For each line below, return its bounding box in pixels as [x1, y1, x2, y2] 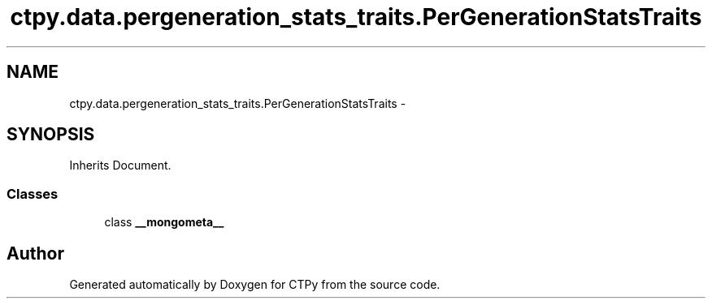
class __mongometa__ [104, 215, 224, 230]
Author [7, 243, 64, 264]
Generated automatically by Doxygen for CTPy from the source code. [69, 277, 441, 292]
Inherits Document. [69, 158, 171, 173]
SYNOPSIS [7, 124, 95, 145]
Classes [7, 185, 59, 202]
